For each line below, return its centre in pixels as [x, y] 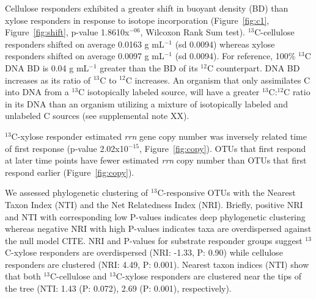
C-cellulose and [78, 276]
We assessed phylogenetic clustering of [77, 193]
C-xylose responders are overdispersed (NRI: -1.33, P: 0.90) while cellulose [144, 252]
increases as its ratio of [48, 80]
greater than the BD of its [149, 67]
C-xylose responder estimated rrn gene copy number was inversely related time [159, 136]
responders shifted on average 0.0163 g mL [85, 44]
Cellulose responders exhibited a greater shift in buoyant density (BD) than [147, 8]
